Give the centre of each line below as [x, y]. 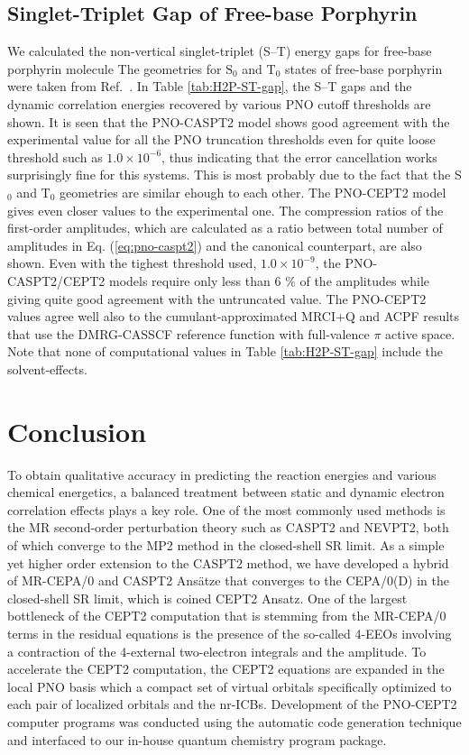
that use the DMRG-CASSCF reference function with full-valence [189, 333]
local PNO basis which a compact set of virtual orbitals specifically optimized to [230, 686]
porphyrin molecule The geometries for [115, 68]
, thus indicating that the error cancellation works [299, 157]
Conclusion [77, 431]
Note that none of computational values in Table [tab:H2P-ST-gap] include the [225, 351]
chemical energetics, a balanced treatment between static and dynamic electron [226, 492]
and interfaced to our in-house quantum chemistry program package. [197, 739]
